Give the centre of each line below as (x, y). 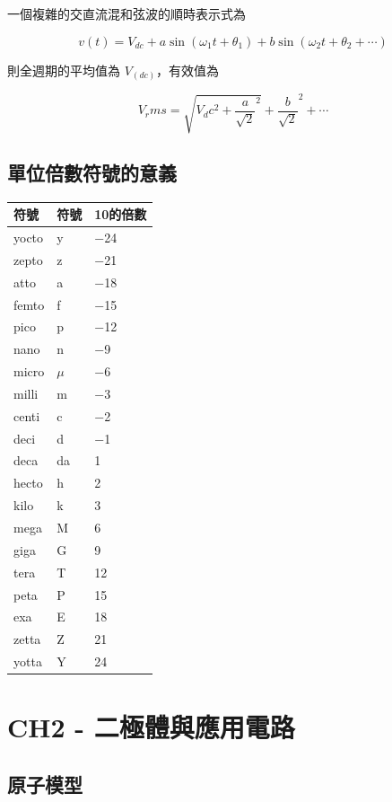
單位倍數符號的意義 (92, 172)
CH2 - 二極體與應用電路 (151, 727)
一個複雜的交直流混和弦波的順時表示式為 (126, 13)
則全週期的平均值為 (64, 70)
